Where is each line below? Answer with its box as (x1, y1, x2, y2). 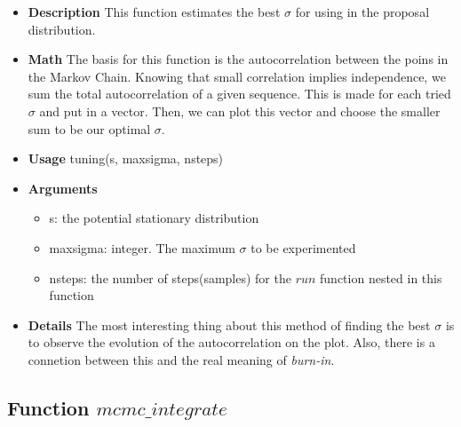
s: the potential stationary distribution (49, 209, 259, 227)
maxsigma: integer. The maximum (49, 238, 235, 257)
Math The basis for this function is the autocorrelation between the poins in (28, 50, 449, 68)
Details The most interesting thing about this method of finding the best (28, 315, 431, 334)
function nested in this (320, 268, 442, 287)
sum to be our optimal (28, 119, 151, 138)
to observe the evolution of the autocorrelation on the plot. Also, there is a (28, 333, 435, 352)
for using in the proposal (295, 3, 430, 20)
